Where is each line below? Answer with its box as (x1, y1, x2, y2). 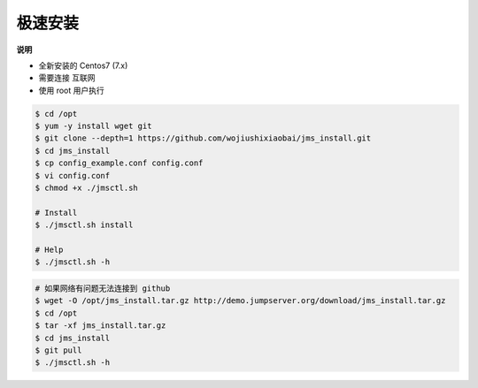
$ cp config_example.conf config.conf (35, 158, 204, 168)
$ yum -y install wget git (35, 121, 152, 132)
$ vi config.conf (35, 171, 111, 180)
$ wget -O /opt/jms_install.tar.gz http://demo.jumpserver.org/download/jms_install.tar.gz (35, 296, 446, 306)
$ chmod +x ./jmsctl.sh (35, 183, 139, 194)
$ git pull (35, 345, 82, 355)
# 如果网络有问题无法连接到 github (35, 283, 171, 293)
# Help (35, 245, 64, 255)
